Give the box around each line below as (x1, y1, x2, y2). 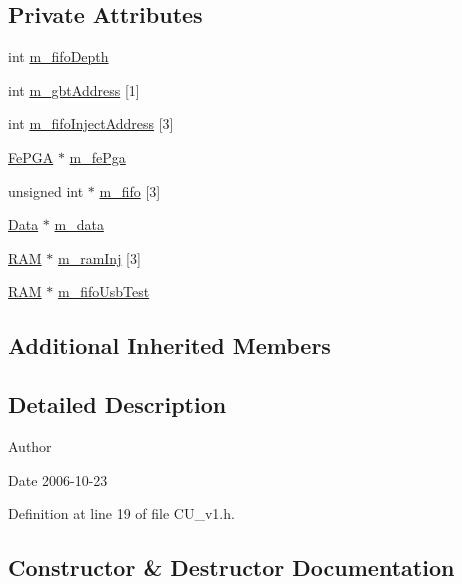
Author (8, 435, 52, 456)
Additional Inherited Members (8, 330, 331, 361)
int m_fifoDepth (8, 46, 109, 67)
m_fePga (69, 146, 126, 167)
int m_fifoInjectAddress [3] (8, 113, 174, 134)
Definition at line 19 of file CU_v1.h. (8, 503, 235, 524)
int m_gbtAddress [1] (8, 79, 140, 100)
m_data (54, 214, 104, 235)
